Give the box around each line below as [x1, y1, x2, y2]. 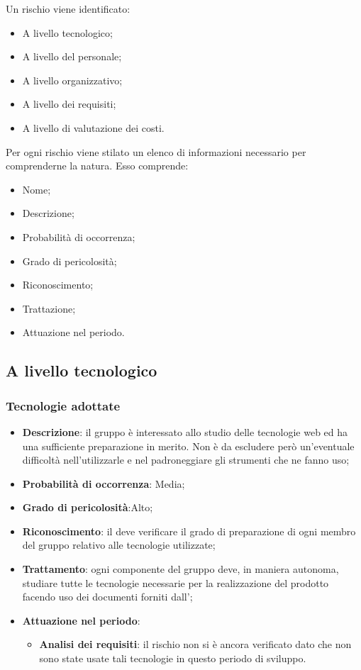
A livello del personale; [22, 49, 122, 64]
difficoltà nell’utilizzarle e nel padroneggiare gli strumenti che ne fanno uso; [22, 452, 350, 467]
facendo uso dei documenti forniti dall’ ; [22, 589, 193, 604]
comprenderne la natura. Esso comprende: [6, 158, 189, 173]
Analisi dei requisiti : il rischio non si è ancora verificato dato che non [39, 637, 352, 652]
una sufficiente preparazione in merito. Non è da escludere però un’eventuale [22, 438, 355, 453]
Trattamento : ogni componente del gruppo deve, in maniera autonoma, [22, 562, 339, 576]
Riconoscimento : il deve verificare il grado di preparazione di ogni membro [22, 523, 356, 538]
